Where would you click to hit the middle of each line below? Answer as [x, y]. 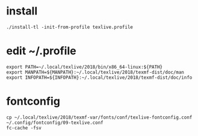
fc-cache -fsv [24, 128]
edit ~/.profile [41, 51]
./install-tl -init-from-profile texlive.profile [70, 27]
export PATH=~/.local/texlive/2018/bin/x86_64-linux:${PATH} [85, 67]
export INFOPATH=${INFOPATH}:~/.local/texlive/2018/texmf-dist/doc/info [99, 77]
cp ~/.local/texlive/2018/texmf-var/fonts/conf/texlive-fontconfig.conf [99, 117]
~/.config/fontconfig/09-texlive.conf [55, 122]
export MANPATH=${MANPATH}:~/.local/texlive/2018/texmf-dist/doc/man [95, 72]
